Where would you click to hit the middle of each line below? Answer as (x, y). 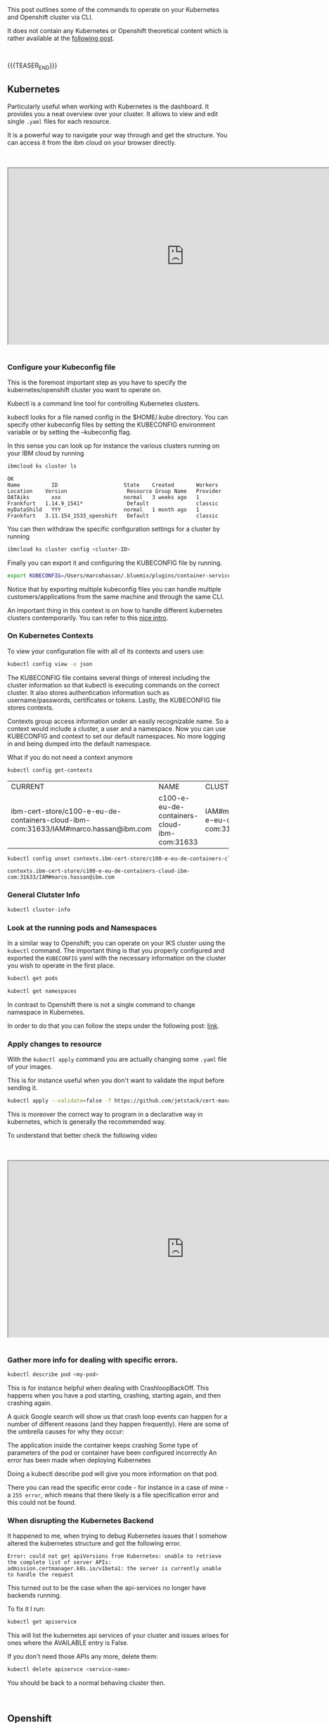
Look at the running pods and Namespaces (82, 927)
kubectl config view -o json (50, 664)
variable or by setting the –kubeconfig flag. (70, 432)
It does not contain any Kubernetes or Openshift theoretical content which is (118, 31)
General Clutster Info (44, 895)
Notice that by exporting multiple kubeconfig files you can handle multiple (114, 589)
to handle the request (40, 1575)
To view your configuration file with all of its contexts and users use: (106, 651)
